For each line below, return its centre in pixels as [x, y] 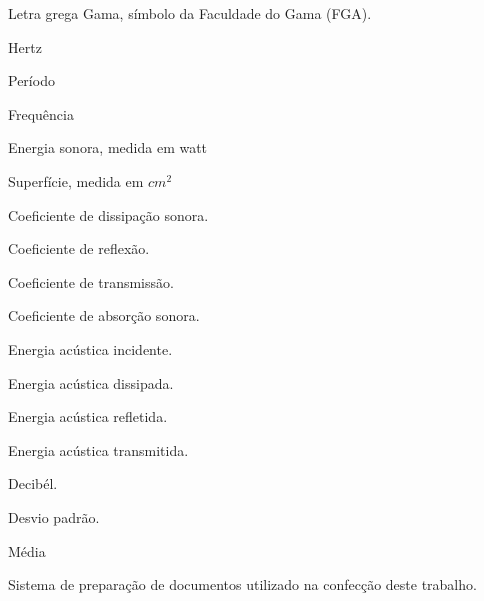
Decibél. [33, 483]
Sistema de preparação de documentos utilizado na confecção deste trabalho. [242, 584]
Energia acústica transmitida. [98, 449]
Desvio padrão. [54, 516]
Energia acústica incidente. [90, 348]
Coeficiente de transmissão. [91, 281]
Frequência [41, 113]
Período [31, 80]
